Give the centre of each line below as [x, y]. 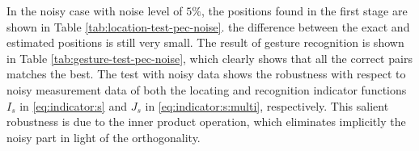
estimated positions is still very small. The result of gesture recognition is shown [205, 42]
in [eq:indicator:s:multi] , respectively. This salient [267, 105]
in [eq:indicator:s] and [73, 105]
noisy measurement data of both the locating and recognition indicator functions [207, 89]
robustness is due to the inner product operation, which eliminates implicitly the [206, 122]
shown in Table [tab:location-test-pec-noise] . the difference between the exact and [208, 26]
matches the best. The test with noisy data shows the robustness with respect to [206, 74]
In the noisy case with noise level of [95, 10]
